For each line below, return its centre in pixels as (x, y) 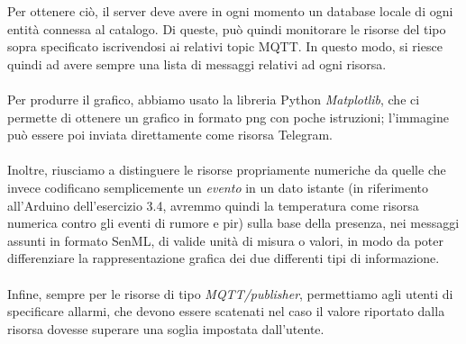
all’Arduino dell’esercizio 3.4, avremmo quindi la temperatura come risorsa (213, 205)
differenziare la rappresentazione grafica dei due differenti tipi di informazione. (224, 258)
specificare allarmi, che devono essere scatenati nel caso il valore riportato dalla (226, 311)
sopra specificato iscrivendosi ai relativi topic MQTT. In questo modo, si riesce (225, 46)
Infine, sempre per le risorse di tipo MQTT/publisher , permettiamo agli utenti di (230, 293)
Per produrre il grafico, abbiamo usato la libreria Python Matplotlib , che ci (214, 99)
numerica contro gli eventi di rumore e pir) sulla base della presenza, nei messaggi (233, 223)
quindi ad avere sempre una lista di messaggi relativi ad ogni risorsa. (197, 63)
